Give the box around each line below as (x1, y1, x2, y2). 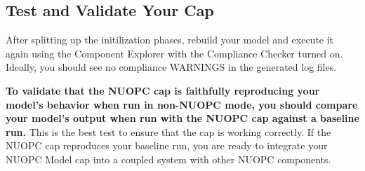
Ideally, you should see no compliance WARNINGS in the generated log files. (6, 60, 337, 74)
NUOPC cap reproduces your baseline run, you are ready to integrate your (6, 138, 328, 153)
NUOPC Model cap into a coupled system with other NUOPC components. (6, 151, 331, 166)
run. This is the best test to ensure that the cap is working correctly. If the (6, 124, 331, 139)
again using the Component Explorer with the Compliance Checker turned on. (6, 46, 343, 60)
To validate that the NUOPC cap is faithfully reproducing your (6, 83, 320, 97)
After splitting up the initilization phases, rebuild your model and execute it (6, 32, 334, 47)
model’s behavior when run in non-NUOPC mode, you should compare (6, 97, 358, 111)
